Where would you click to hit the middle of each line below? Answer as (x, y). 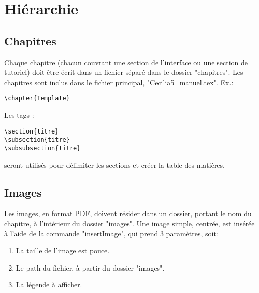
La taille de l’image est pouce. (63, 250)
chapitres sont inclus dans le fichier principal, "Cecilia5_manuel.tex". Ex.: (119, 82)
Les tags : (19, 115)
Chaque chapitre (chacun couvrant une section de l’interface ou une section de (126, 62)
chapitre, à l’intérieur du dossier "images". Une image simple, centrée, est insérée (129, 223)
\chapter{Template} (37, 99)
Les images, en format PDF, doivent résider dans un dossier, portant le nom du (128, 213)
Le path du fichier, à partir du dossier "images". (90, 267)
